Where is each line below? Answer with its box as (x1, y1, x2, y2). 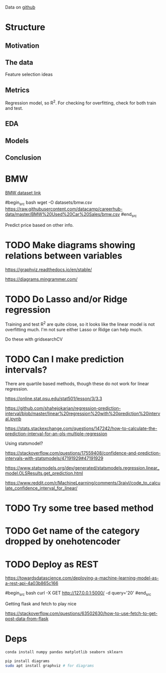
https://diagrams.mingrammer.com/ (5, 276, 78, 282)
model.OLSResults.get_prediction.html (5, 470, 83, 477)
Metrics (5, 86, 30, 94)
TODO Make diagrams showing (5, 239, 135, 251)
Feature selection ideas (5, 72, 53, 78)
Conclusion (5, 154, 42, 162)
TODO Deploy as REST (5, 559, 99, 570)
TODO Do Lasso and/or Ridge (5, 293, 128, 305)
